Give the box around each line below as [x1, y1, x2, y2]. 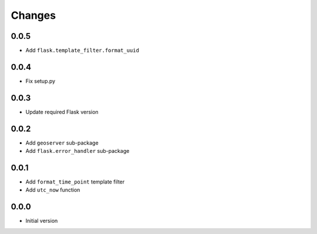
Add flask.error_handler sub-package [25, 148, 130, 155]
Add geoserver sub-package [25, 139, 99, 146]
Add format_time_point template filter [25, 178, 125, 185]
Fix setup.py [25, 77, 56, 85]
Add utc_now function [25, 186, 80, 193]
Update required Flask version [25, 108, 99, 115]
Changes [11, 9, 56, 22]
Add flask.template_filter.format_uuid [25, 47, 139, 54]
